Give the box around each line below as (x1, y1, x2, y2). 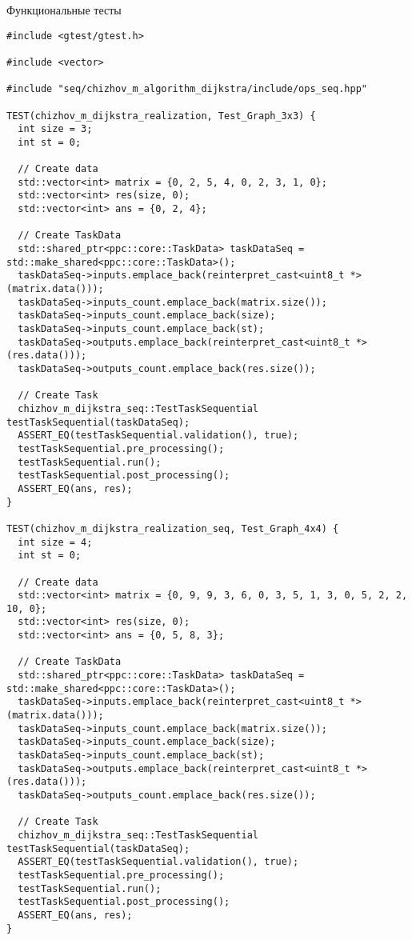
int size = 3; (18, 123, 93, 135)
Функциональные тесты (6, 2, 122, 18)
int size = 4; (18, 536, 93, 548)
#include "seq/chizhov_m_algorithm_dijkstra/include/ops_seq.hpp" (6, 83, 368, 95)
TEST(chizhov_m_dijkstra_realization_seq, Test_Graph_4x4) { (6, 522, 339, 534)
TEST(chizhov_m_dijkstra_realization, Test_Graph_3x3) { (6, 110, 316, 122)
